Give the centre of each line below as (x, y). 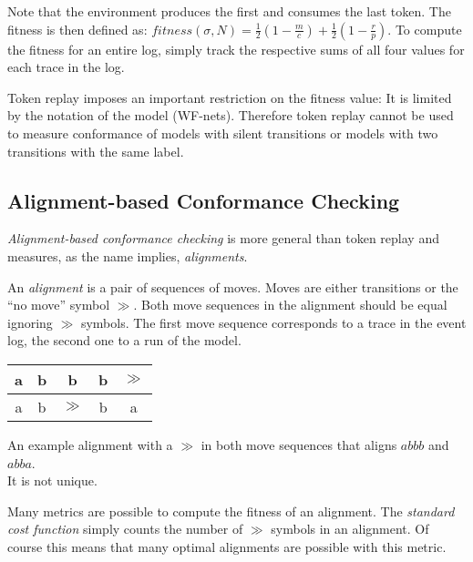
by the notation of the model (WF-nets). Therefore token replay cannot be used (231, 115)
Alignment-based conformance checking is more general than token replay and (223, 238)
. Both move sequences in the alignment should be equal (290, 305)
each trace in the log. (66, 67)
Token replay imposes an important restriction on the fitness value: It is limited (230, 97)
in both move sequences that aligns (299, 444)
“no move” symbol (59, 305)
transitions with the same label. (96, 151)
